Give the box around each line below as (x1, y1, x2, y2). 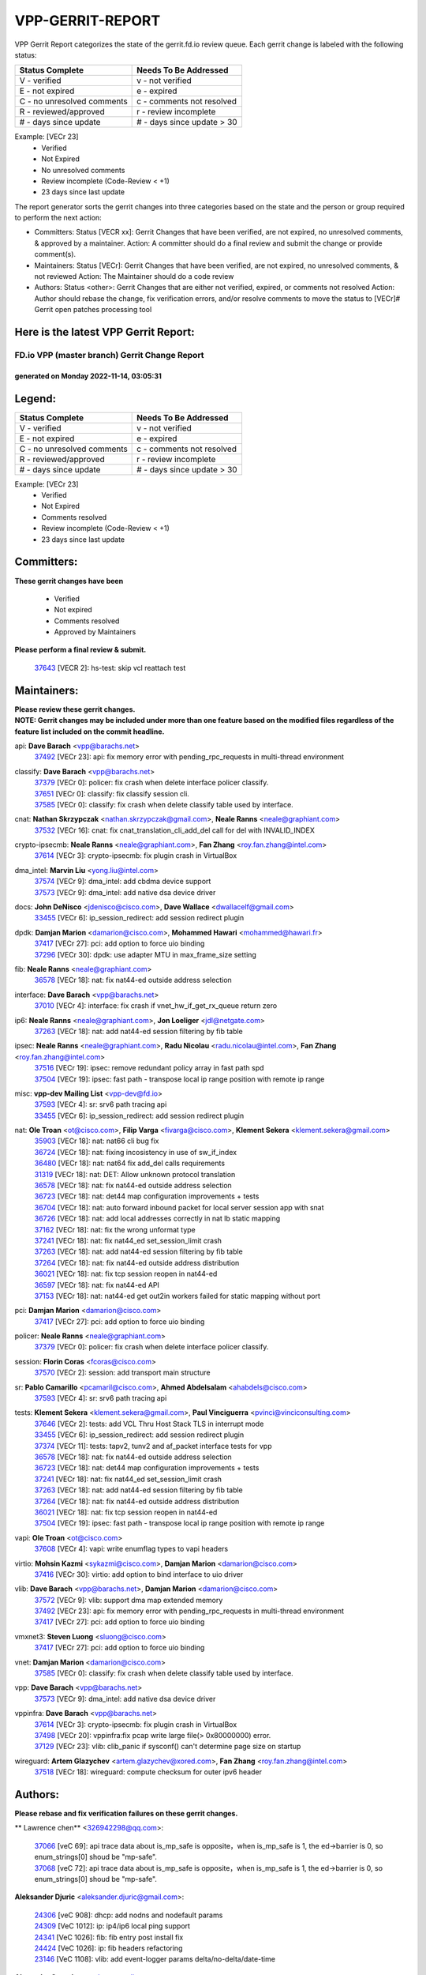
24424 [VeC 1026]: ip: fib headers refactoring (34, 1943, 183, 1953)
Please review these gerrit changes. (14, 704, 136, 714)
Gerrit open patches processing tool (34, 305, 152, 314)
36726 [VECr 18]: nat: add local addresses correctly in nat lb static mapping (34, 1213, 281, 1224)
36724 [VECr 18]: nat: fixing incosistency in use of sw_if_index (34, 1147, 237, 1157)
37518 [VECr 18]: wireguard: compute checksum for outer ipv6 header (34, 1767, 262, 1777)
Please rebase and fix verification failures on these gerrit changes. (14, 1809, 238, 1819)
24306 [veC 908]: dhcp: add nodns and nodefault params (34, 1910, 223, 1920)
